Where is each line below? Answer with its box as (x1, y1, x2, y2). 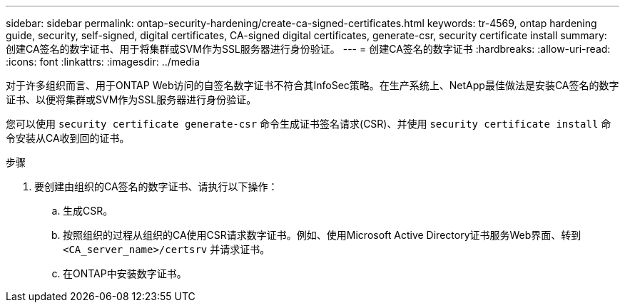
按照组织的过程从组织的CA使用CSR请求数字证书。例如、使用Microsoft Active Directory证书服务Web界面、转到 (63, 229, 581, 241)
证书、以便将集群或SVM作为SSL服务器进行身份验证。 (6, 93, 257, 106)
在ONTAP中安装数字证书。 (63, 267, 187, 279)
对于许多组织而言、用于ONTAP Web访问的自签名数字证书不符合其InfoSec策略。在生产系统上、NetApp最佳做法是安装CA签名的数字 (6, 79, 619, 91)
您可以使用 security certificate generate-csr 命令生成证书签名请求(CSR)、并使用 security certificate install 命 (6, 118, 611, 130)
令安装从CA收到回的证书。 (6, 132, 130, 144)
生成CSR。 (63, 205, 113, 217)
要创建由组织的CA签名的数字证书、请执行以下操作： (34, 180, 278, 192)
